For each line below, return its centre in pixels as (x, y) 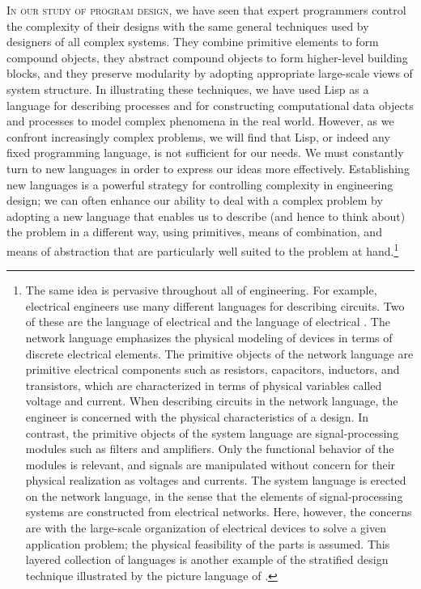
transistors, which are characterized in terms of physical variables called (204, 385)
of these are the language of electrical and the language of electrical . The (208, 322)
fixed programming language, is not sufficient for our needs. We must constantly (205, 153)
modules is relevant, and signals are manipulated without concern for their (210, 464)
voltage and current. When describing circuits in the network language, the (212, 401)
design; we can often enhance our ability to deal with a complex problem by (195, 200)
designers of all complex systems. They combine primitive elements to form (193, 42)
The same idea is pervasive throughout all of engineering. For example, (201, 290)
